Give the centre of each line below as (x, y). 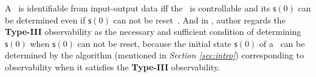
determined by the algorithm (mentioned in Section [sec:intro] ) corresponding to (154, 55)
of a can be (282, 43)
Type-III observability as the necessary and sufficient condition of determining (153, 32)
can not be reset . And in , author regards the (199, 20)
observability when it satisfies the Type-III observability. (112, 66)
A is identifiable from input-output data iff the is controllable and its (138, 8)
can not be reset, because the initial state (154, 43)
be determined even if (45, 20)
